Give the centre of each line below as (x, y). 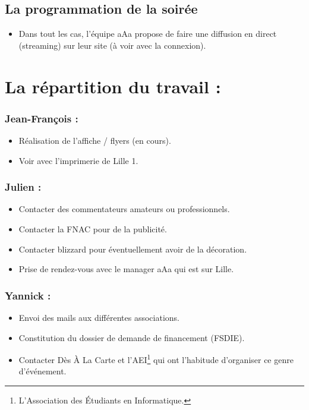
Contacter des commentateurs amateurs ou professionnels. (124, 209)
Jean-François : (42, 118)
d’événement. (42, 371)
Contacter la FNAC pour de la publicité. (93, 228)
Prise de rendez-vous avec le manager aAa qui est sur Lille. (126, 269)
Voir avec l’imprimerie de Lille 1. (78, 160)
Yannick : (28, 295)
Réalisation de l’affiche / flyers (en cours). (95, 140)
